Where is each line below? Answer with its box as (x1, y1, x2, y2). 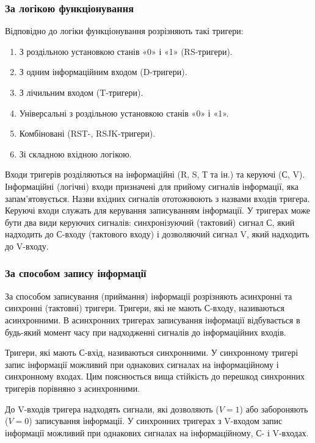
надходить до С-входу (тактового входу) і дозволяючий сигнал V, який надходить (5, 228, 310, 240)
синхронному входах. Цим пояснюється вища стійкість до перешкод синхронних (5, 370, 305, 383)
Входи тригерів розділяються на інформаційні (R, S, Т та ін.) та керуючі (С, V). (5, 168, 305, 181)
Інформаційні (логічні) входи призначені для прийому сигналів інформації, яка (5, 179, 299, 192)
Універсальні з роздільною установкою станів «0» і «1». (19, 106, 229, 119)
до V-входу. (5, 239, 49, 252)
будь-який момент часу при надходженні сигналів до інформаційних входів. (5, 325, 286, 338)
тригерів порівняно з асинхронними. (5, 381, 140, 394)
